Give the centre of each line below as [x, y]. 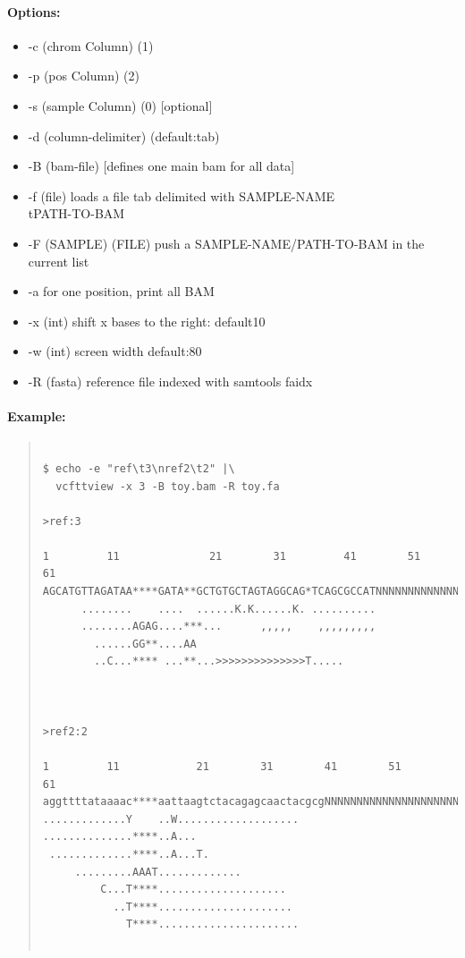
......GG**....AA [145, 644]
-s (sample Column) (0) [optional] [120, 105]
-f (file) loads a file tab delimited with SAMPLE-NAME [182, 195]
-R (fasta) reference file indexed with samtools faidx [170, 381]
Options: [34, 11]
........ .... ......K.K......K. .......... [228, 609]
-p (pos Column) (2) [84, 76]
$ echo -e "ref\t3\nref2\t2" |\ [139, 468]
